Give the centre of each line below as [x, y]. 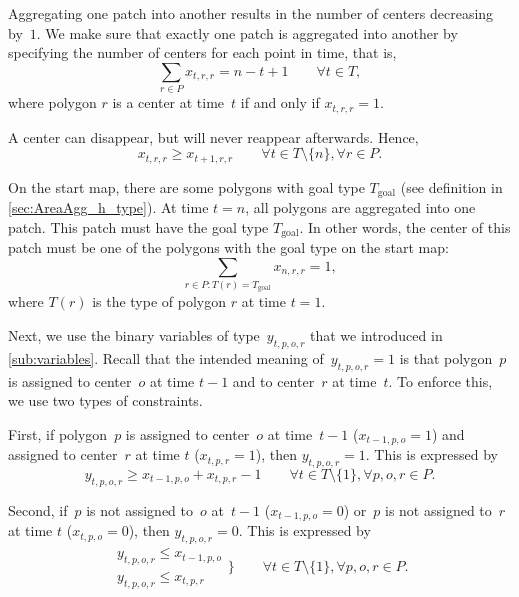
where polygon [52, 102]
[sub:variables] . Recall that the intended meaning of [166, 357]
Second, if [38, 509]
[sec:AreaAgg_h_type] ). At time [108, 207]
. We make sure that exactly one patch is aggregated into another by [247, 32]
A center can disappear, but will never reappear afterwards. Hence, [213, 136]
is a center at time [168, 102]
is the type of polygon [159, 301]
